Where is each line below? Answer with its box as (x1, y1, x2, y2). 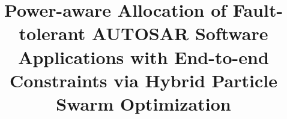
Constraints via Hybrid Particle (10, 68, 277, 92)
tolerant (19, 21, 86, 45)
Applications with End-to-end (18, 44, 269, 69)
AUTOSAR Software (92, 21, 268, 45)
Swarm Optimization (56, 91, 231, 115)
